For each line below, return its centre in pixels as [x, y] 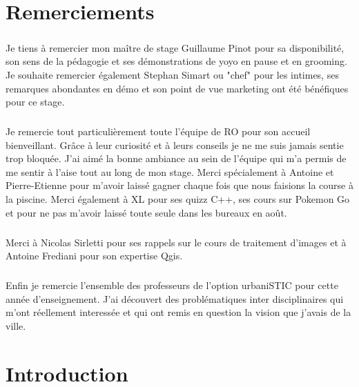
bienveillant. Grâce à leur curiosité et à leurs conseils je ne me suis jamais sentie [175, 145]
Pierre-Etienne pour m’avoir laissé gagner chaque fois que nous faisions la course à [179, 185]
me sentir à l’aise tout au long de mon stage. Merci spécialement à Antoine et [170, 171]
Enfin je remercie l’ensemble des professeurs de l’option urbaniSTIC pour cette [172, 285]
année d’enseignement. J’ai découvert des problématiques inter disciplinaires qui [175, 298]
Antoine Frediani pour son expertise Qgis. [94, 256]
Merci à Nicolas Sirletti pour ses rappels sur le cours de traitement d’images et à [176, 242]
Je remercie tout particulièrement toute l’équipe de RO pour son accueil [158, 131]
